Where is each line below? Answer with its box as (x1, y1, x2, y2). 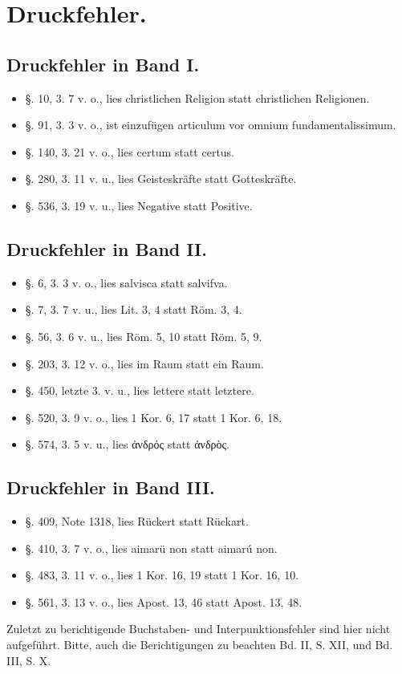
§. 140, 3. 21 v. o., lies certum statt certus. (25, 143, 235, 160)
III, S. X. (6, 652, 51, 668)
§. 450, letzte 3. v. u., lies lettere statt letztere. (25, 382, 254, 399)
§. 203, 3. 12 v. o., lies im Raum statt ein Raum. (25, 355, 264, 372)
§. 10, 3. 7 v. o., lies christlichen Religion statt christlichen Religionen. (25, 89, 370, 106)
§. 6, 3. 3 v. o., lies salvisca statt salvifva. (25, 274, 228, 290)
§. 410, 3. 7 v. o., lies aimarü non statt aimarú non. (25, 539, 278, 556)
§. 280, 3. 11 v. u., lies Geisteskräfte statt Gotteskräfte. (25, 170, 297, 187)
